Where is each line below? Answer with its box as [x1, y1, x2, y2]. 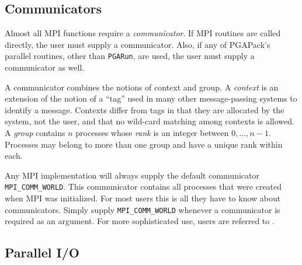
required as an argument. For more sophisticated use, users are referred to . [5, 215, 275, 227]
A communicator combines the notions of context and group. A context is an [5, 81, 279, 93]
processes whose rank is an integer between [75, 127, 229, 139]
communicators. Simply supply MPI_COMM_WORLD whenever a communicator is [5, 203, 280, 215]
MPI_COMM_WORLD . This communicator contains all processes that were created [5, 180, 282, 193]
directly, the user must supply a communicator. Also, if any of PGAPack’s [5, 38, 270, 50]
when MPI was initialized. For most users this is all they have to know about [5, 192, 281, 204]
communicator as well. [5, 61, 85, 74]
